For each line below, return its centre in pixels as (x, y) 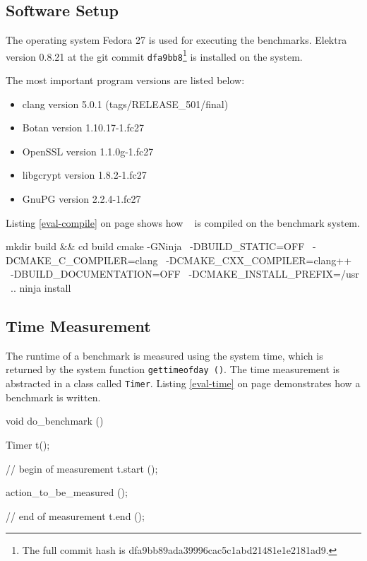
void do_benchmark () (55, 421)
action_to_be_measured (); (67, 492)
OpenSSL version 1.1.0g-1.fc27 (88, 151)
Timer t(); (28, 444)
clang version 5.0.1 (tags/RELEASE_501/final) (125, 104)
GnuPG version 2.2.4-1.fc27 (82, 199)
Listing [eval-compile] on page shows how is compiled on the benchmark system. (183, 222)
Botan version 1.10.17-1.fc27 (83, 128)
